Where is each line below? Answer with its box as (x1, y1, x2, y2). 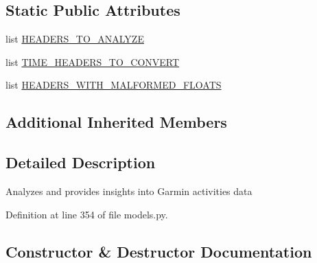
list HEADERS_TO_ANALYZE (5, 32, 144, 46)
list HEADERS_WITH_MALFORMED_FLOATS (5, 78, 222, 92)
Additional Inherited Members (5, 111, 227, 133)
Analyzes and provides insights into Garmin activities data (5, 183, 253, 198)
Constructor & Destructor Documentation (5, 240, 312, 262)
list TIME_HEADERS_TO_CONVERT (5, 54, 180, 69)
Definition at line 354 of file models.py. (5, 207, 168, 221)
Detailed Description (5, 152, 156, 173)
